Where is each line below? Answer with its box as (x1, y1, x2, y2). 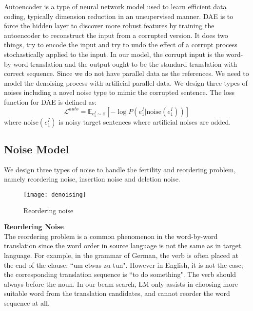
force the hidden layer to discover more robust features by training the (4, 20, 214, 31)
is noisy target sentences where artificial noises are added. (58, 116, 231, 127)
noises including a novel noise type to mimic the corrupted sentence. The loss (4, 87, 234, 97)
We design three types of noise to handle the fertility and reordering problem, (4, 164, 236, 174)
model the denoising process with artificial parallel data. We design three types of (4, 77, 248, 88)
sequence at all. (4, 297, 50, 308)
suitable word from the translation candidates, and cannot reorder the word (4, 288, 230, 298)
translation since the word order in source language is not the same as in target (4, 240, 241, 251)
